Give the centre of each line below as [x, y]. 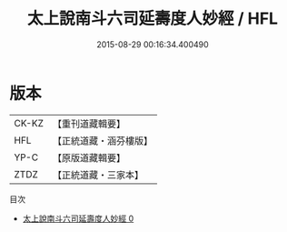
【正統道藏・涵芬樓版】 [102, 140]
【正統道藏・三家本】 [98, 175]
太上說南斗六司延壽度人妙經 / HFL [153, 19]
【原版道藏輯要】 [89, 157]
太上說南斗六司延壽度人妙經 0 [78, 218]
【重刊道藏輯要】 [89, 124]
